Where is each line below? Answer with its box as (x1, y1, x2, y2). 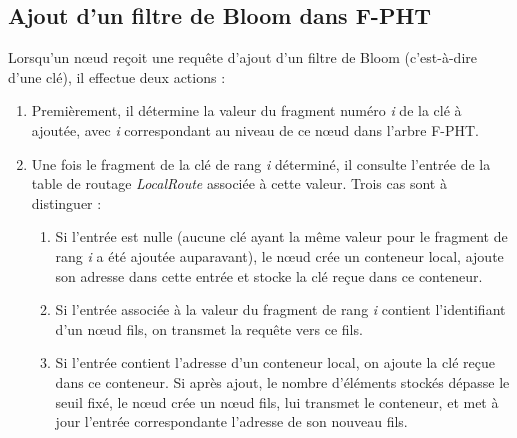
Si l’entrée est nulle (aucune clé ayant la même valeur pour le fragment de (55, 226, 508, 247)
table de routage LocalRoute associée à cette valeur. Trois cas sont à (31, 173, 447, 194)
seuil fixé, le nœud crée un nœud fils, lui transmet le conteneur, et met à (55, 391, 499, 412)
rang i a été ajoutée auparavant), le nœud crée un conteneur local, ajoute (55, 245, 504, 266)
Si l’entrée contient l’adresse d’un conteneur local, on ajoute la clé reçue (55, 352, 495, 373)
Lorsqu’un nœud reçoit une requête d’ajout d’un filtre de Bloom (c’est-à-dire (8, 47, 477, 68)
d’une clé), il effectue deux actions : (8, 66, 226, 87)
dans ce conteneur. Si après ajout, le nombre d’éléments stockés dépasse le (55, 371, 510, 392)
